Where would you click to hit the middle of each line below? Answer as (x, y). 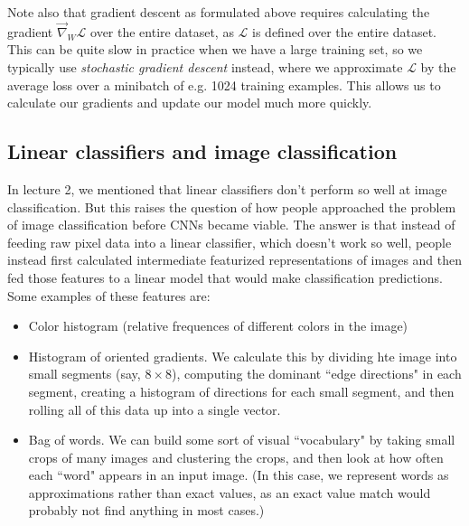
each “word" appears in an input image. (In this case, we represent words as (239, 475)
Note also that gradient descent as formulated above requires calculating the (219, 12)
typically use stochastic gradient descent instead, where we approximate (205, 67)
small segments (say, (84, 374)
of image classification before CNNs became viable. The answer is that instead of (231, 225)
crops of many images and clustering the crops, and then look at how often (236, 457)
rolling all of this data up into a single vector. (155, 409)
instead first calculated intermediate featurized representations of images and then (235, 260)
